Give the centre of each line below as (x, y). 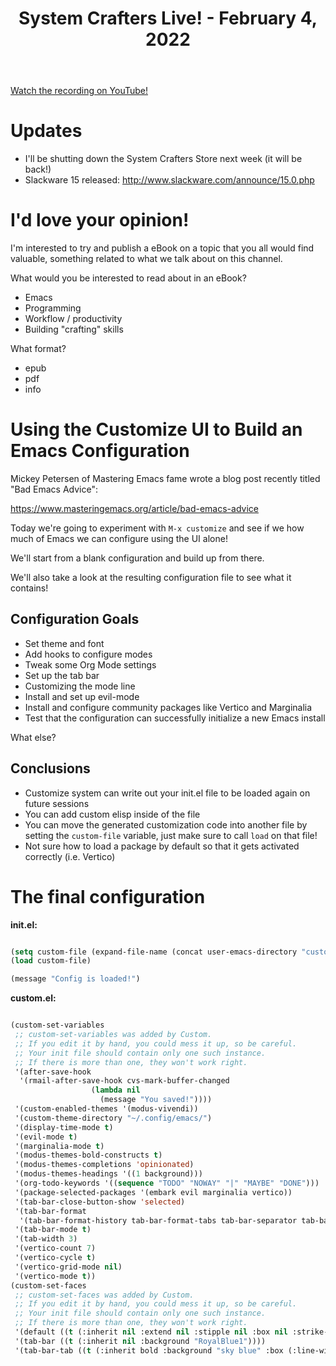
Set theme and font (64, 643)
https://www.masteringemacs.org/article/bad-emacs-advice (134, 508)
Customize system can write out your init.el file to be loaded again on (167, 793)
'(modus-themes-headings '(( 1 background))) (108, 1174)
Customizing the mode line (80, 686)
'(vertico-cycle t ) (55, 1258)
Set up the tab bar (62, 675)
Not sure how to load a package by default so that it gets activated (162, 846)
